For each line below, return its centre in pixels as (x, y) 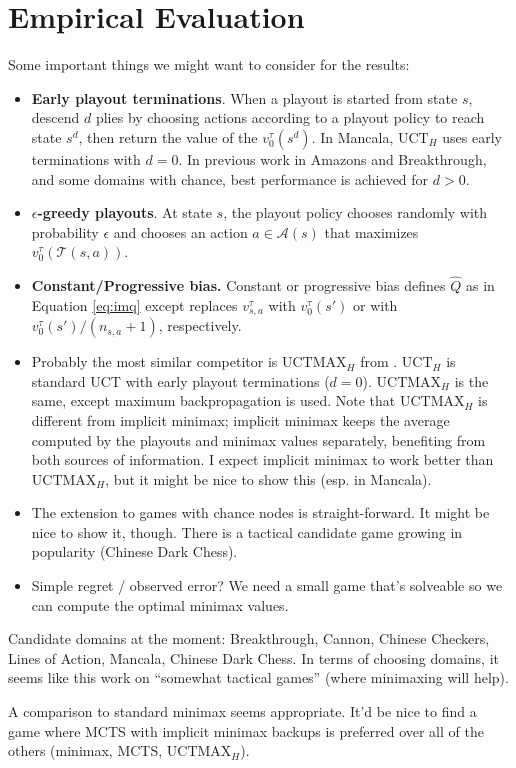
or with (375, 304)
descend (55, 117)
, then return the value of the (168, 136)
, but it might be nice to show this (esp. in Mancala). (268, 478)
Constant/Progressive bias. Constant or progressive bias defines (238, 285)
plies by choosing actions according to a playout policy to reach (290, 117)
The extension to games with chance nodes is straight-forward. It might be (260, 512)
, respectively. (200, 325)
